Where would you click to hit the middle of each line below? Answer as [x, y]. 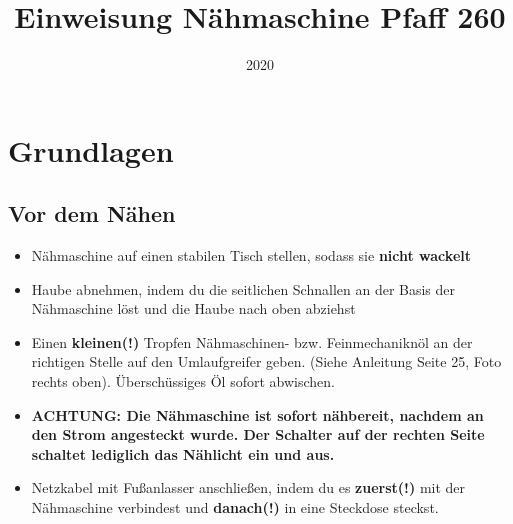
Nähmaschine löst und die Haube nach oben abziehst [193, 308]
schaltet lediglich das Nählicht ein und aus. [183, 453]
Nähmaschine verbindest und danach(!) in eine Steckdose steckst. [235, 507]
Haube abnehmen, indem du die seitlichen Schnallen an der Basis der [243, 288]
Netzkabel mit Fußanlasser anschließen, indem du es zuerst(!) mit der [248, 487]
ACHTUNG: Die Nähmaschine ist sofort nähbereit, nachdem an [257, 414]
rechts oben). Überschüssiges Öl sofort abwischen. [183, 381]
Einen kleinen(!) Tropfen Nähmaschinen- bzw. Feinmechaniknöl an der [252, 341]
